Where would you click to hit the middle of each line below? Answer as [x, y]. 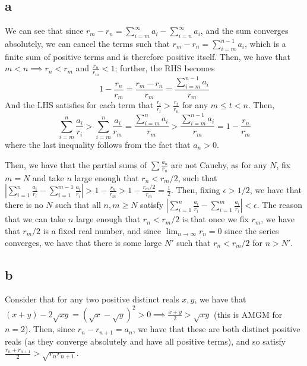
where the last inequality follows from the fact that [98, 144]
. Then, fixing [195, 190]
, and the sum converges [244, 31]
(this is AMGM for [248, 314]
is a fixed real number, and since [102, 230]
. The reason [280, 205]
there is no [24, 205]
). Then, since [50, 329]
